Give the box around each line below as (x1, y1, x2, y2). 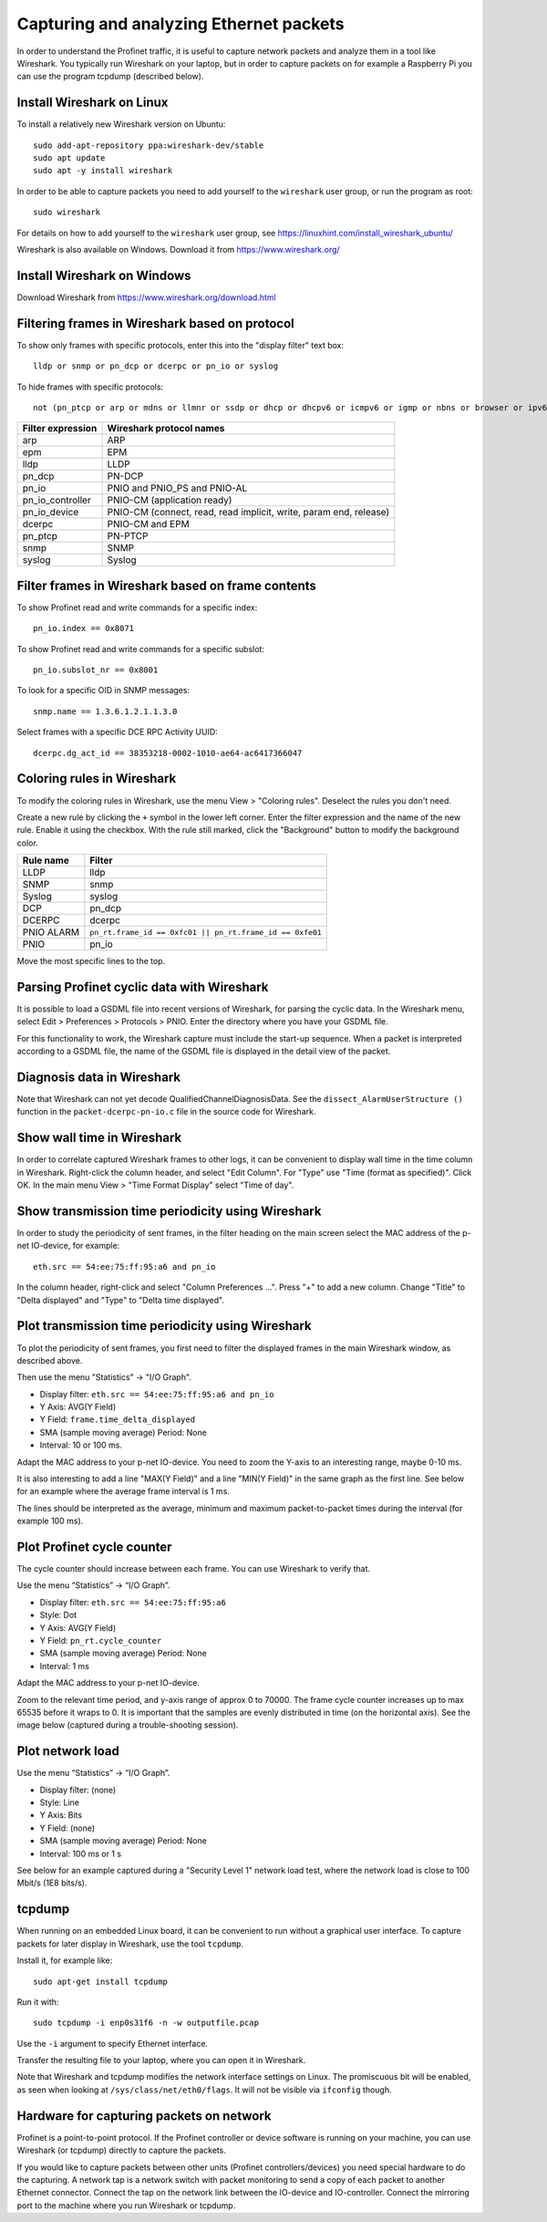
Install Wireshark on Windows (16, 267, 191, 283)
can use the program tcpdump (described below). (16, 71, 204, 82)
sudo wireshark (33, 207, 101, 218)
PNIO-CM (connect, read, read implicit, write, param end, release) (107, 506, 390, 519)
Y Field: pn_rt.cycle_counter (39, 1635, 162, 1646)
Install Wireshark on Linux (16, 95, 169, 110)
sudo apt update (33, 153, 106, 163)
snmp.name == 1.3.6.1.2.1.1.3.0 (33, 706, 178, 716)
